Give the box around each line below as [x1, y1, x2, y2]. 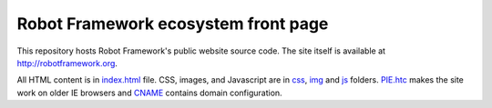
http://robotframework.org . [16, 57, 118, 68]
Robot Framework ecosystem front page [16, 14, 329, 34]
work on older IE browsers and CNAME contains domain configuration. [16, 87, 282, 98]
